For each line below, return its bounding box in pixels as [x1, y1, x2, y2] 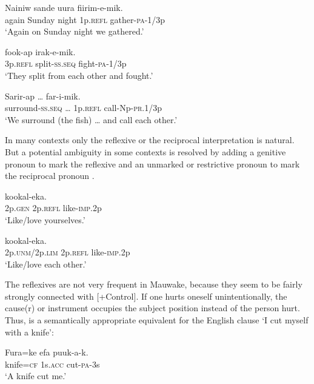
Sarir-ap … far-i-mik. [5, 89, 81, 102]
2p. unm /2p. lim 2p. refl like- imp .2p [5, 246, 130, 258]
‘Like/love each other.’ [5, 257, 87, 270]
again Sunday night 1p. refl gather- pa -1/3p [5, 13, 165, 25]
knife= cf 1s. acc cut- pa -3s [5, 357, 100, 370]
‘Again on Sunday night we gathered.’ [5, 25, 144, 38]
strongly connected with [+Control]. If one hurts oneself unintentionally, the [5, 289, 287, 302]
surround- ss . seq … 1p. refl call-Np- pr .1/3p [5, 101, 162, 114]
